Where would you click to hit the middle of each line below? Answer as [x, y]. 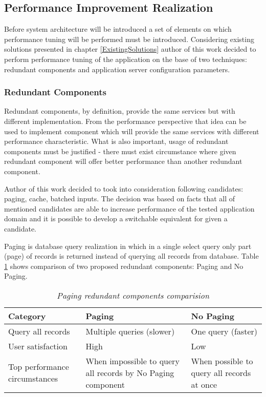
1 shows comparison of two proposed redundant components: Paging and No [124, 266]
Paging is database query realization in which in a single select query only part [128, 246]
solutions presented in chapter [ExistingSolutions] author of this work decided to [130, 49]
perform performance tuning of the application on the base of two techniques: [126, 59]
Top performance [39, 367]
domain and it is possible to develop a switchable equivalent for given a [116, 218]
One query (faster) [224, 331]
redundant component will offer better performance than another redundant [123, 161]
